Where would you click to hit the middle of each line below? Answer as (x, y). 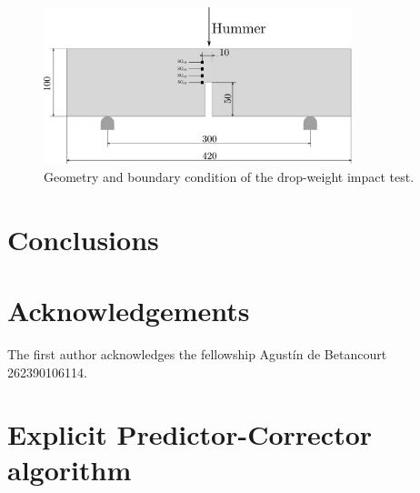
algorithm (70, 470)
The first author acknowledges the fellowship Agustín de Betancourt (197, 353)
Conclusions (83, 239)
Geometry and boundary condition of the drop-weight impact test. (229, 176)
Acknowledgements (129, 310)
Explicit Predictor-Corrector (190, 434)
